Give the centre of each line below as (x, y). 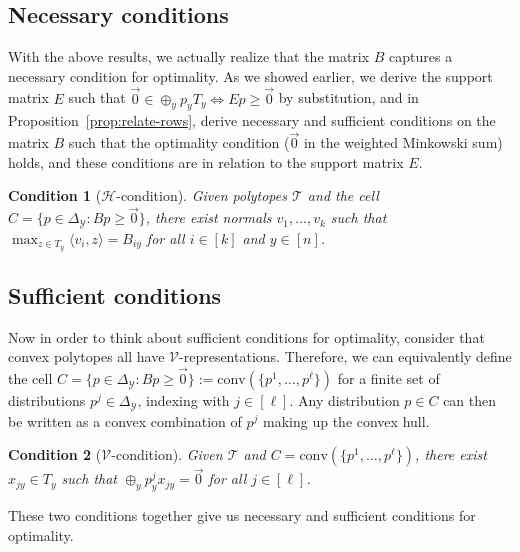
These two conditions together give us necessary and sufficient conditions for (242, 515)
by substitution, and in (348, 97)
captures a (421, 56)
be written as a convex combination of (125, 420)
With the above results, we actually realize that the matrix (189, 56)
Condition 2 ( (55, 454)
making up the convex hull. (346, 420)
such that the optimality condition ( (179, 142)
